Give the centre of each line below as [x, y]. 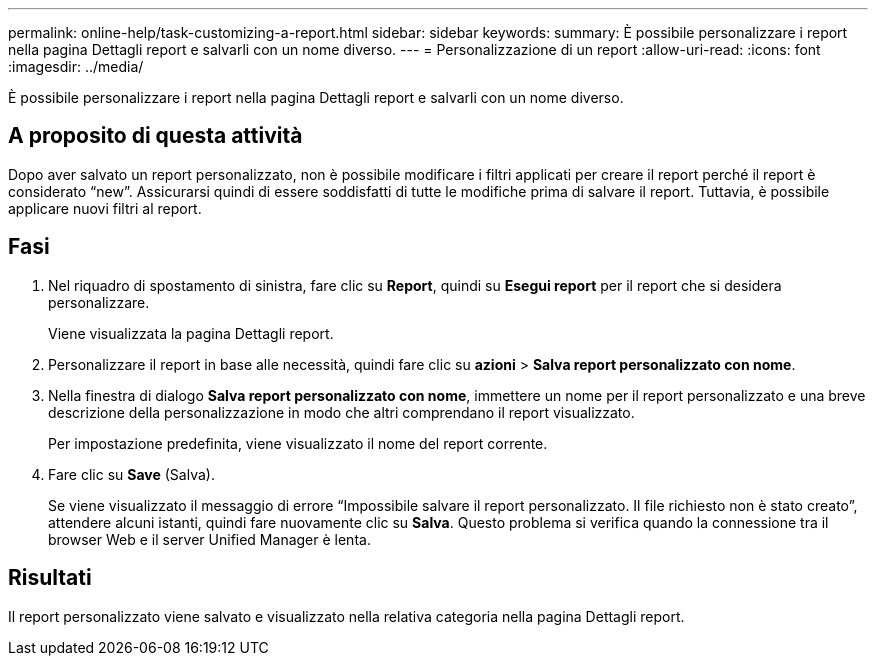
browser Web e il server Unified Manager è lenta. [209, 539]
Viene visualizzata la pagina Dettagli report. [191, 333]
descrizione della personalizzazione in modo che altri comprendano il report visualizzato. [341, 412]
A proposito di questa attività [155, 136]
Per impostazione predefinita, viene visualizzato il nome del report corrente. [298, 443]
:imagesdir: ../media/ [76, 66]
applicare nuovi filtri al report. [105, 208]
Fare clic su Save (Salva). [131, 474]
